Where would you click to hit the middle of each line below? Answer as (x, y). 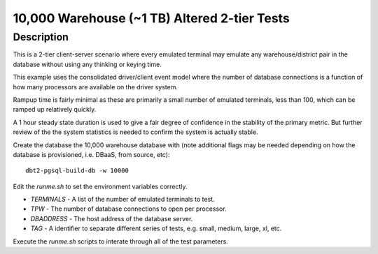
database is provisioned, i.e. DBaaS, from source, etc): (91, 154)
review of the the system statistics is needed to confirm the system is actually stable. (135, 132)
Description (41, 37)
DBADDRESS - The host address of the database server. (112, 218)
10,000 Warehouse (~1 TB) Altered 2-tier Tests (151, 18)
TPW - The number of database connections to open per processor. (128, 209)
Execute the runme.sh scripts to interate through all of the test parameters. (121, 241)
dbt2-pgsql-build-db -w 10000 (77, 171)
